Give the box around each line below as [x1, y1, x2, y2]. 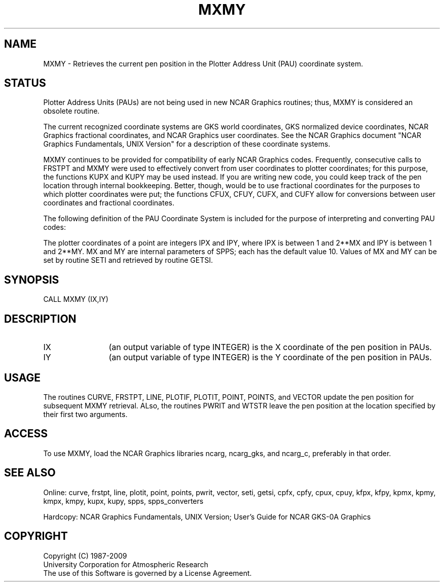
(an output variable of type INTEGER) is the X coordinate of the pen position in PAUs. [108, 342, 432, 353]
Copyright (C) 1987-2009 [43, 551, 127, 560]
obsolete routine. [43, 107, 100, 116]
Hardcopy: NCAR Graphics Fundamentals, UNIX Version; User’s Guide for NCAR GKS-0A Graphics [43, 512, 371, 521]
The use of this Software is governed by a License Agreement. [43, 568, 252, 577]
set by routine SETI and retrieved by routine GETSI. [43, 256, 213, 265]
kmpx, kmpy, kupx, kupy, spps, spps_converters [43, 496, 204, 505]
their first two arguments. [43, 409, 128, 419]
